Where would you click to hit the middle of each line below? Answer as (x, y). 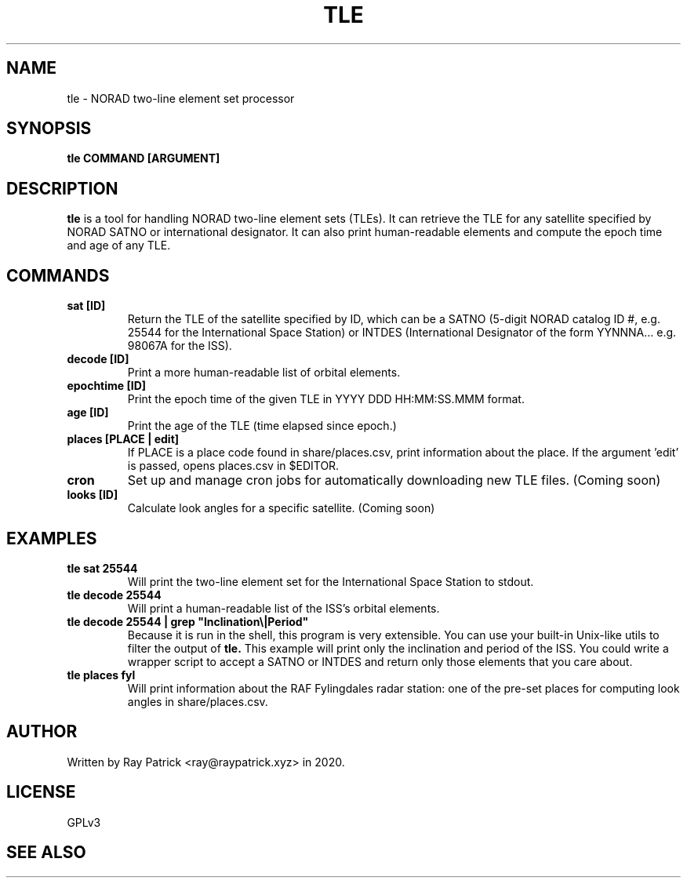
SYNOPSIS (49, 129)
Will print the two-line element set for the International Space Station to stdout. (331, 581)
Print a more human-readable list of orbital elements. (264, 373)
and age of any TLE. (119, 246)
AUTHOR (42, 732)
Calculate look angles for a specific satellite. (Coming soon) (281, 508)
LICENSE (41, 792)
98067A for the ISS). (180, 346)
